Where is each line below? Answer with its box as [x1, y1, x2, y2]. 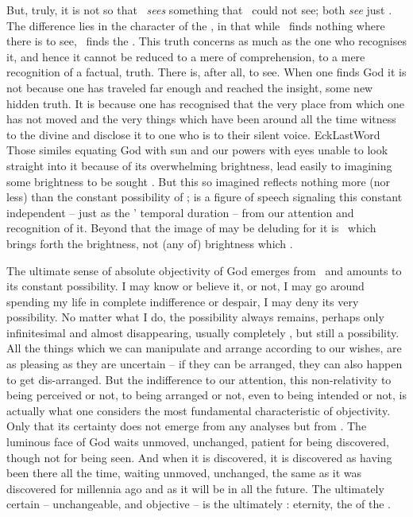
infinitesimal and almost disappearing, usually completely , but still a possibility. [6, 324, 399, 340]
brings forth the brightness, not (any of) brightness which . [6, 235, 293, 251]
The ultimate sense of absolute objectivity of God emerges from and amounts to [6, 262, 402, 278]
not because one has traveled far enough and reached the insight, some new [6, 79, 373, 95]
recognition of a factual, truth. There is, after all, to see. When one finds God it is [6, 64, 407, 80]
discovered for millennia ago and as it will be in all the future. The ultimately [6, 480, 384, 496]
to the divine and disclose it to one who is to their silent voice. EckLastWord [6, 126, 380, 142]
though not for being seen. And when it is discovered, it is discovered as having [6, 449, 392, 465]
